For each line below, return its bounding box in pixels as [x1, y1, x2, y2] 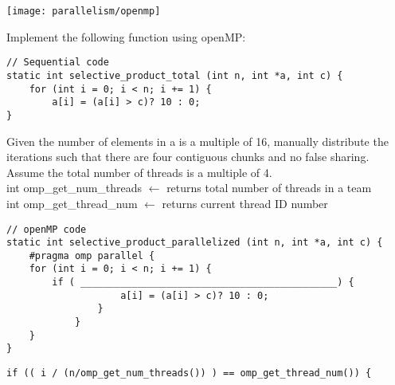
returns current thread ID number [162, 194, 328, 211]
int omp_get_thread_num [6, 194, 138, 211]
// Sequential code [6, 57, 109, 69]
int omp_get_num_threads [6, 179, 143, 196]
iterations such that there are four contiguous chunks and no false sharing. [6, 148, 370, 165]
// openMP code [6, 223, 87, 235]
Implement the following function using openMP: [6, 28, 246, 45]
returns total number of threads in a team [166, 179, 372, 196]
